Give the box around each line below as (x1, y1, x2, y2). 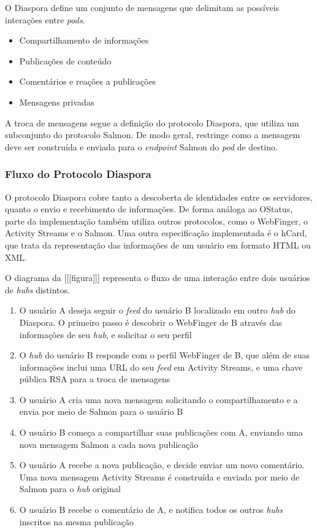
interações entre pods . (5, 13, 85, 26)
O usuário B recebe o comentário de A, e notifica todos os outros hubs (19, 503, 283, 516)
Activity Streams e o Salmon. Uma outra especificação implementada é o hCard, (5, 226, 307, 239)
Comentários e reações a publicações (19, 75, 156, 88)
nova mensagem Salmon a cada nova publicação (19, 438, 199, 450)
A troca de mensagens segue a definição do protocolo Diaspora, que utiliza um (5, 116, 299, 129)
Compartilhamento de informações (19, 34, 149, 47)
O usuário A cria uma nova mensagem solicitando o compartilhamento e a (19, 393, 298, 406)
